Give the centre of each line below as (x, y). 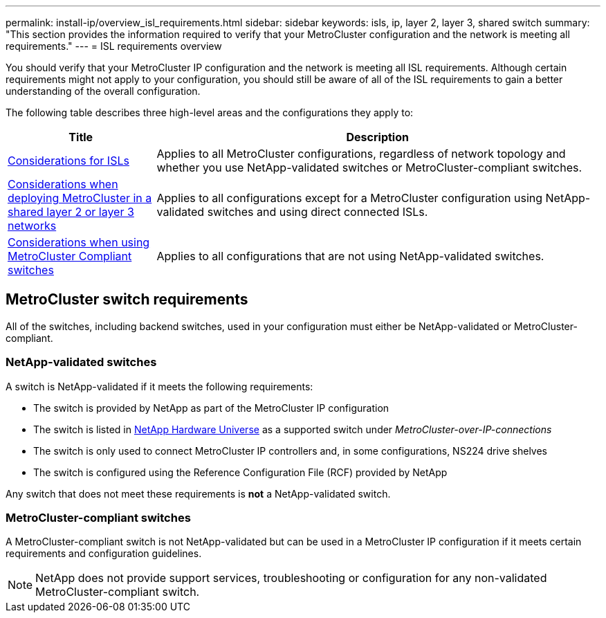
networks (32, 226)
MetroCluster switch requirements (127, 300)
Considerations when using (79, 242)
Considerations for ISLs (68, 161)
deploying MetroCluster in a (80, 198)
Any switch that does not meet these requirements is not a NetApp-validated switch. (198, 493)
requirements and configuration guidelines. (104, 554)
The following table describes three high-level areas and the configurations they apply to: (210, 112)
